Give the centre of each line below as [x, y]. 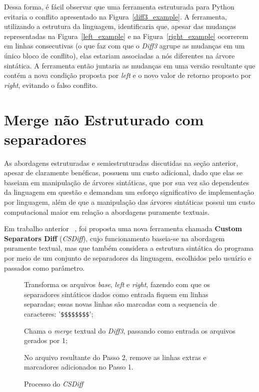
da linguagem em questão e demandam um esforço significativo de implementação [129, 192]
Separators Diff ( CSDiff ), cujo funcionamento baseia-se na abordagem [114, 238]
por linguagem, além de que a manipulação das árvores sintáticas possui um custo [129, 202]
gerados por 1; [46, 340]
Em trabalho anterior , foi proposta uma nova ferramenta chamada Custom [123, 228]
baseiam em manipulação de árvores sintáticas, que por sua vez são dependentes [127, 182]
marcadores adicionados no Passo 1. [79, 367]
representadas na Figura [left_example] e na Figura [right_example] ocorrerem [126, 36]
